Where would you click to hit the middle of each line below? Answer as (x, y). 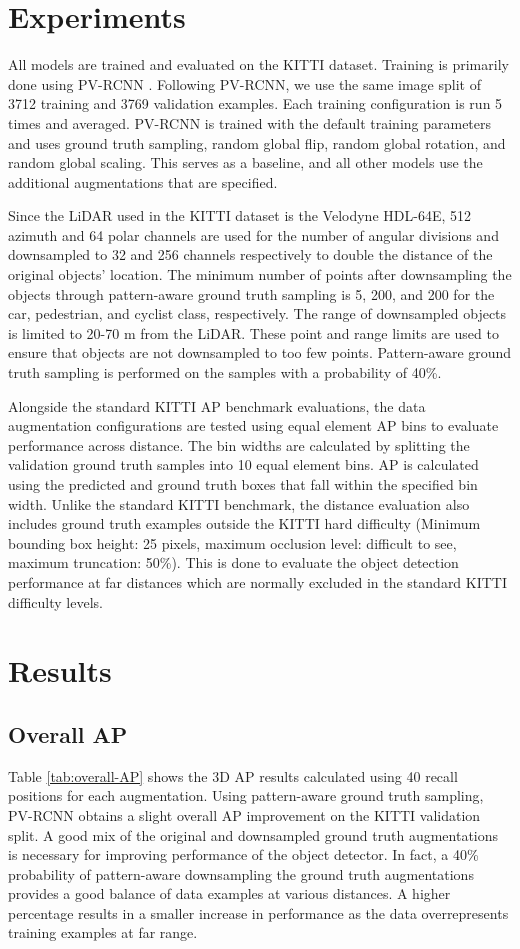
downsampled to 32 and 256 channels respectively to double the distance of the (250, 254)
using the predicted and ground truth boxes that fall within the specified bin (243, 484)
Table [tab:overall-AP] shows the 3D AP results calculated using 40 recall (233, 775)
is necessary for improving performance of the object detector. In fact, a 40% (243, 854)
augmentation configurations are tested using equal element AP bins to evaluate (253, 425)
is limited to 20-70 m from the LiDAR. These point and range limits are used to (253, 332)
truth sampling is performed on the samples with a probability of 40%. (225, 372)
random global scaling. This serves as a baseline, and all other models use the (245, 162)
